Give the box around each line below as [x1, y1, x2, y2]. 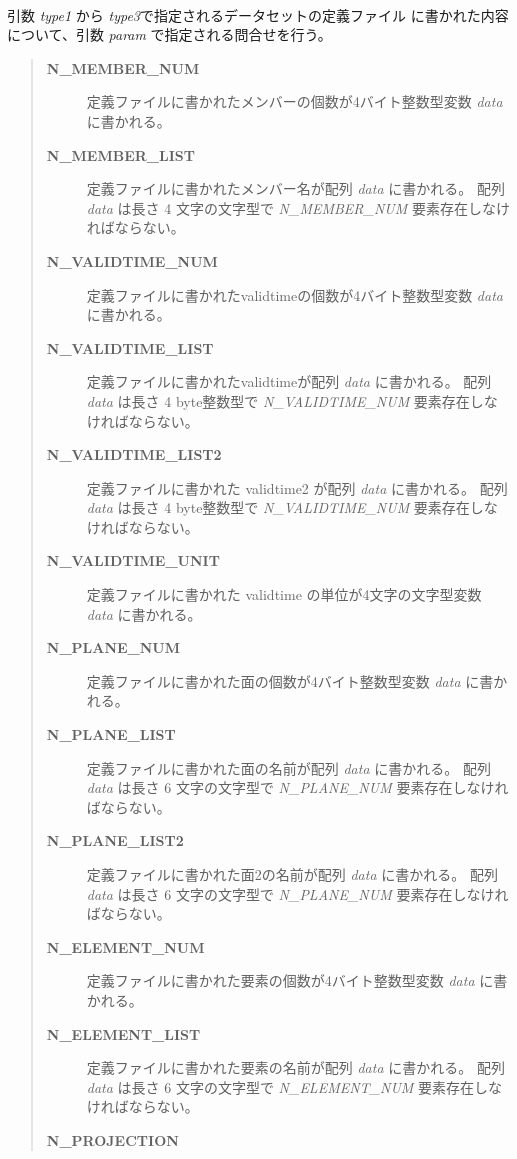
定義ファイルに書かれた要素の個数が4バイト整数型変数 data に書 [86, 970, 508, 991]
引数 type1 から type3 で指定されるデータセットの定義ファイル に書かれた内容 [7, 4, 509, 25]
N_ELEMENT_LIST [46, 1023, 201, 1044]
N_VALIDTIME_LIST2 [46, 444, 222, 465]
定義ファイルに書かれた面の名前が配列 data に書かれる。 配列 [86, 757, 491, 778]
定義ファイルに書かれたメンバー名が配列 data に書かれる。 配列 [86, 178, 505, 199]
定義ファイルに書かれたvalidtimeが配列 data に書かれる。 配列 [86, 371, 492, 392]
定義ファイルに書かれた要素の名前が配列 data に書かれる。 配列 [86, 1057, 505, 1078]
